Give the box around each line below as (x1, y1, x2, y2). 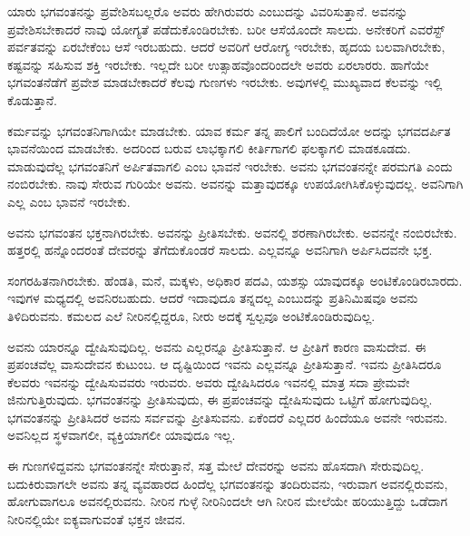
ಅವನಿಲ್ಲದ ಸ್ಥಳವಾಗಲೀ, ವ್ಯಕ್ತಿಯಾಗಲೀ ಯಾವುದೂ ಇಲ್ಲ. (7, 425, 236, 444)
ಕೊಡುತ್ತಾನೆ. (7, 90, 57, 109)
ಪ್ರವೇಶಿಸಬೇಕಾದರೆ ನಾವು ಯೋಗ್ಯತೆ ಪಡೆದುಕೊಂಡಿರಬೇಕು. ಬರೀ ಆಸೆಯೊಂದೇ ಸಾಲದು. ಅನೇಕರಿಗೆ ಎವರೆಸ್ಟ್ (7, 19, 446, 38)
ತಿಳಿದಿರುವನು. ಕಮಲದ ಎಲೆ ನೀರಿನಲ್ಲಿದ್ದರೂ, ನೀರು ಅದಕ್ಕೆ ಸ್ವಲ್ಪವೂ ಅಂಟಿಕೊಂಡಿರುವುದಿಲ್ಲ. (7, 306, 376, 325)
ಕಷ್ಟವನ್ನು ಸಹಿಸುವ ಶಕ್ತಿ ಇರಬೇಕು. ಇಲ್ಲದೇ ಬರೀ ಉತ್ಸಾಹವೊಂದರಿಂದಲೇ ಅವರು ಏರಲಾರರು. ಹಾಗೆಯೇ (7, 54, 429, 73)
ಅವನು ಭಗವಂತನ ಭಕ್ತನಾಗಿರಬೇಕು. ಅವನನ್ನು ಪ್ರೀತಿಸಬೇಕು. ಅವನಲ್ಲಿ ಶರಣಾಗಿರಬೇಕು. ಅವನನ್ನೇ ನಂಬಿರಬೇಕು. (7, 222, 457, 241)
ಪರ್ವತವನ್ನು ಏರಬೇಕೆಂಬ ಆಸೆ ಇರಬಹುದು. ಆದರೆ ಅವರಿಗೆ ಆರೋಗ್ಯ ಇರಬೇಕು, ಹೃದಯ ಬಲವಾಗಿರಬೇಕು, (7, 37, 446, 56)
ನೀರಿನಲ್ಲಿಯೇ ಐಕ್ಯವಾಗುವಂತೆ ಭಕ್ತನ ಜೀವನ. (7, 509, 186, 528)
